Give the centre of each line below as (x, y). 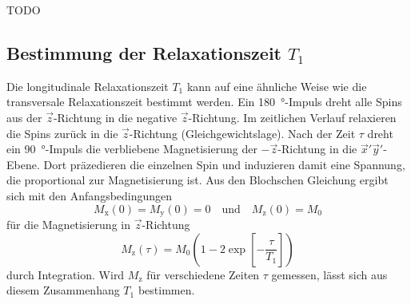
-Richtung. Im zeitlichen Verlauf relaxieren (292, 117)
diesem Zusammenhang (63, 290)
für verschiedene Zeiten (203, 274)
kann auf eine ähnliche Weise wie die (277, 86)
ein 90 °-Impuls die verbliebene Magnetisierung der (132, 149)
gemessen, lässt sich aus (329, 274)
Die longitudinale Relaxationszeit (88, 86)
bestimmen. (166, 290)
